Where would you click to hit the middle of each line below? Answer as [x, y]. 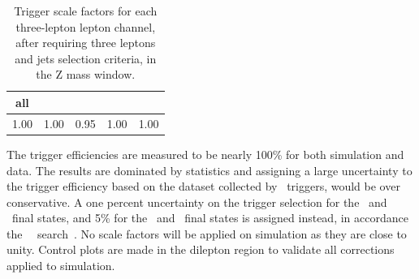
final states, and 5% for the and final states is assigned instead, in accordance [210, 218]
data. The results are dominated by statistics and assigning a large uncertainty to [209, 170]
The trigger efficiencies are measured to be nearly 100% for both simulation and [205, 154]
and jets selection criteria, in [86, 58]
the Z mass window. [86, 74]
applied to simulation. [61, 266]
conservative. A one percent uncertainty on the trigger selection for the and [197, 202]
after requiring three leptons [86, 43]
